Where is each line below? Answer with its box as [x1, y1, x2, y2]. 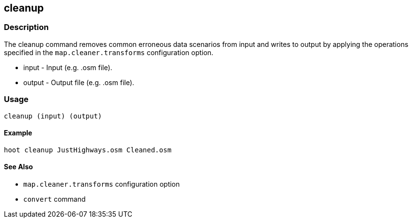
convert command [23, 194, 86, 203]
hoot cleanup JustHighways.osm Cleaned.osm [4, 146, 172, 154]
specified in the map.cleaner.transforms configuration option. [4, 48, 214, 57]
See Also [4, 163, 33, 171]
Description [4, 22, 49, 32]
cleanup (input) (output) [4, 112, 102, 120]
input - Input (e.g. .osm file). [23, 63, 112, 72]
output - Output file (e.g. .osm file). [23, 78, 134, 87]
